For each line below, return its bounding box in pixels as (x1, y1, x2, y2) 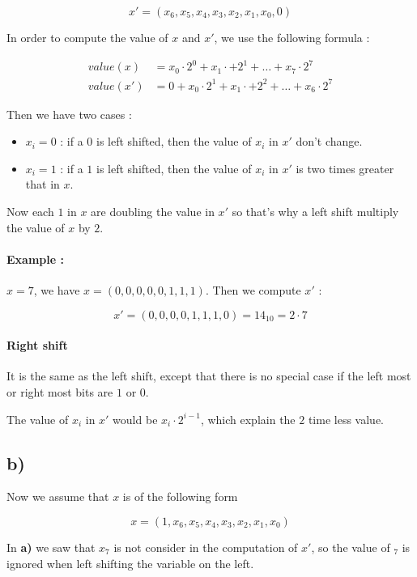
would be (113, 410, 158, 427)
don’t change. (296, 133, 363, 150)
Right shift (6, 337, 68, 354)
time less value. (308, 410, 384, 427)
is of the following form (122, 488, 238, 505)
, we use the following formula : (214, 29, 370, 45)
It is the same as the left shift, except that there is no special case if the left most (6, 367, 411, 384)
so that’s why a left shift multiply (232, 203, 399, 220)
